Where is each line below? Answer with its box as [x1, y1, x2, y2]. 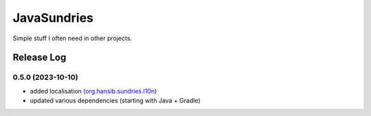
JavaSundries [12, 10, 94, 25]
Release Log [12, 52, 67, 63]
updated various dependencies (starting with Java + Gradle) [30, 96, 201, 105]
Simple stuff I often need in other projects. [12, 34, 133, 42]
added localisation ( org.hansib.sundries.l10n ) [30, 87, 157, 95]
